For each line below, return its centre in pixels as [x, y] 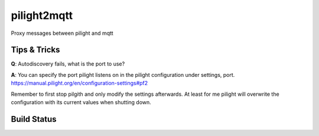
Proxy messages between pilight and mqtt [62, 33]
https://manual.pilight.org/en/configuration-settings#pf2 [79, 83]
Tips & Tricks [35, 50]
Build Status [34, 119]
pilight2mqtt [42, 15]
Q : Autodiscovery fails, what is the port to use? [68, 64]
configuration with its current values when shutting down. [81, 102]
